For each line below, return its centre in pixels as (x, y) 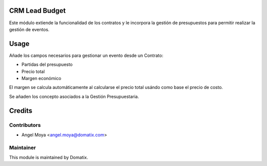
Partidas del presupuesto (47, 65)
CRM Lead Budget (38, 11)
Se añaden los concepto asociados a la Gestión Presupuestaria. (74, 96)
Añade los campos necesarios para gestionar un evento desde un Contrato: (86, 55)
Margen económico (41, 78)
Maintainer (22, 147)
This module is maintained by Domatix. (49, 158)
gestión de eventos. (29, 29)
